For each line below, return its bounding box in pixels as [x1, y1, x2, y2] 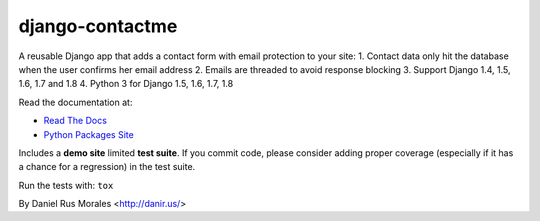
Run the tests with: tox [18, 179, 114, 191]
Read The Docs [43, 115, 107, 127]
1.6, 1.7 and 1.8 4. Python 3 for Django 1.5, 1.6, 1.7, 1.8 [18, 78, 234, 90]
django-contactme [18, 15, 178, 37]
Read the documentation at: [18, 96, 133, 108]
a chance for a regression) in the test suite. [18, 161, 196, 173]
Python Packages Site [43, 128, 134, 140]
